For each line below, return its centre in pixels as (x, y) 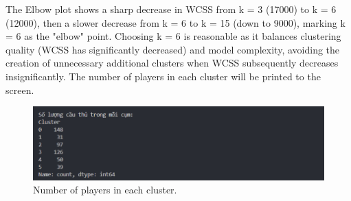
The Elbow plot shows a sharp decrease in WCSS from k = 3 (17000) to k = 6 (171, 9)
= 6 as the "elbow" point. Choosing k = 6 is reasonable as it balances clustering (173, 36)
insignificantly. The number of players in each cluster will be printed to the (163, 76)
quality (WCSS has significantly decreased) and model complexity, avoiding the (173, 49)
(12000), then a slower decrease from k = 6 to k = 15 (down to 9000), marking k (175, 22)
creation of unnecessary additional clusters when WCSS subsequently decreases (172, 63)
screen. (20, 90)
